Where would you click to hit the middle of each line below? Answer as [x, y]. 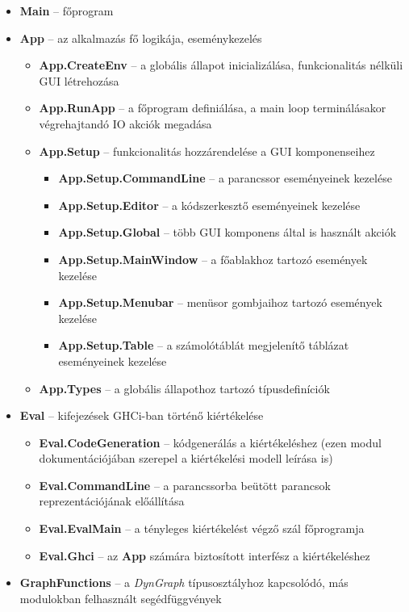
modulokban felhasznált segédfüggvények [121, 598]
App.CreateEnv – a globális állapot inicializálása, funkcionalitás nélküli [221, 65]
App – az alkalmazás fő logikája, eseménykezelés [141, 38]
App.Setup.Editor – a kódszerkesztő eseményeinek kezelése [209, 205]
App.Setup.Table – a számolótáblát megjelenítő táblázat [204, 345]
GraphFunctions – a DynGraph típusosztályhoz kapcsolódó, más [184, 583]
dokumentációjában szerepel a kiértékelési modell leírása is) [186, 458]
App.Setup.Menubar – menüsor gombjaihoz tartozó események [220, 302]
